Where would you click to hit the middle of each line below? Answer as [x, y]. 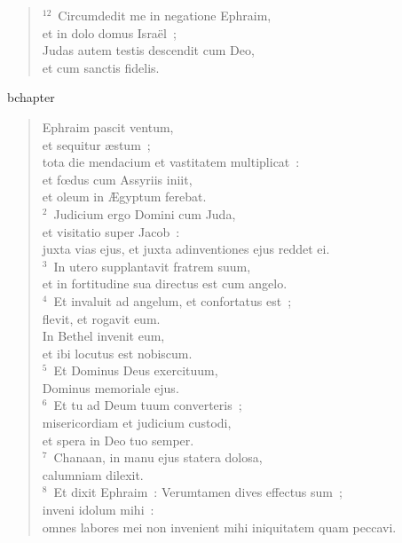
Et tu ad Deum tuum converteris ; [148, 405]
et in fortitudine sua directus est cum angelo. [165, 283]
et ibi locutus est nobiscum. [117, 353]
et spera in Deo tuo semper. [118, 440]
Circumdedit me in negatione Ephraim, [165, 15]
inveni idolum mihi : [98, 510]
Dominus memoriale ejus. [110, 387]
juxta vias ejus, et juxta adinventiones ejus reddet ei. [186, 249]
